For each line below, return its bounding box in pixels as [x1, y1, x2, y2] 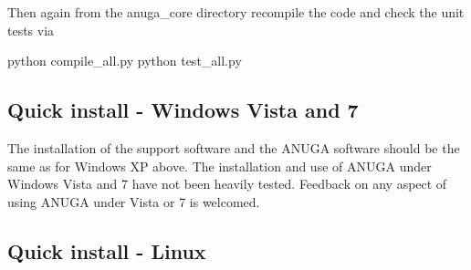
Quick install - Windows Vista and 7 [7, 96, 359, 124]
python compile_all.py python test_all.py [7, 51, 242, 70]
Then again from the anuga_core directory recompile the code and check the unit [7, 3, 465, 21]
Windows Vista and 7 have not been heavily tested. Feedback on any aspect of [7, 174, 447, 193]
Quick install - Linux [7, 236, 206, 265]
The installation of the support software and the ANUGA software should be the [7, 138, 460, 157]
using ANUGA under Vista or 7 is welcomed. [7, 192, 260, 211]
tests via [7, 20, 55, 39]
